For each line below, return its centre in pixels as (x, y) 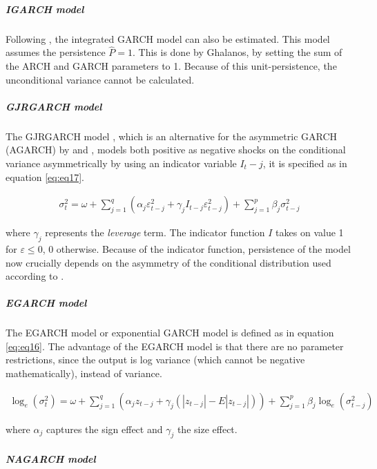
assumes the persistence (56, 52)
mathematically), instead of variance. (84, 373)
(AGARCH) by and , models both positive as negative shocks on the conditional (176, 150)
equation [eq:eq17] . (45, 176)
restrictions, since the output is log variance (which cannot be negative (155, 360)
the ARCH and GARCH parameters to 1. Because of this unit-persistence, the (171, 65)
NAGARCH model (51, 459)
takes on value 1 (310, 232)
